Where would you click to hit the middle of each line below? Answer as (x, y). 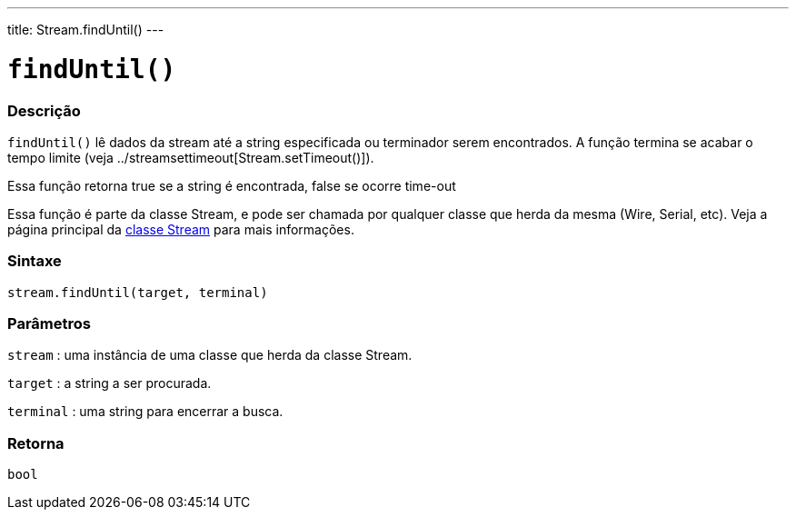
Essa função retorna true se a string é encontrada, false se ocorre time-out (232, 185)
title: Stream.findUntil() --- (86, 30)
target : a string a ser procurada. (109, 383)
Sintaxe (35, 261)
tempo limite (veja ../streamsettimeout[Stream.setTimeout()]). (191, 157)
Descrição (44, 110)
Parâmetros (49, 323)
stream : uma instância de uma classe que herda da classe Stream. (210, 355)
